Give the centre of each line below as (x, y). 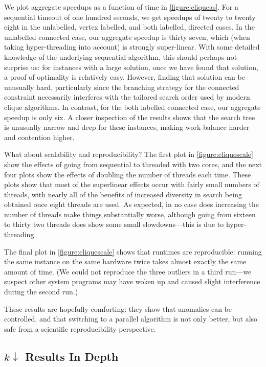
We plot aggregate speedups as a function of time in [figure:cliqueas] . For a (121, 7)
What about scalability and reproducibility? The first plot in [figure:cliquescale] (129, 154)
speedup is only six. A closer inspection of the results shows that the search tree (130, 117)
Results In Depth (72, 356)
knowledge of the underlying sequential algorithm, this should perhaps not (121, 56)
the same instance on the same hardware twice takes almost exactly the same (125, 261)
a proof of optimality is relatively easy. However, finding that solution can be (125, 77)
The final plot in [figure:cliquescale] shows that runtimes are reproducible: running (133, 251)
